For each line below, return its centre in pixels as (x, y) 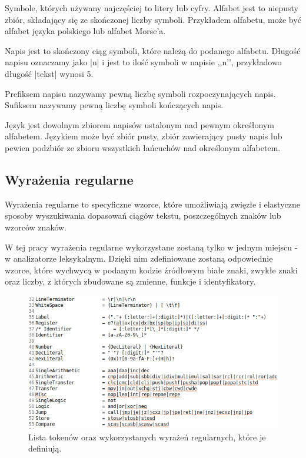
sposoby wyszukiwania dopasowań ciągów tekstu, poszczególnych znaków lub (143, 215)
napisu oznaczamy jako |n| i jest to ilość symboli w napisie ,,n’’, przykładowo (143, 62)
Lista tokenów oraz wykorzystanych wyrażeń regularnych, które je (147, 437)
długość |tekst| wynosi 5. (49, 73)
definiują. (45, 448)
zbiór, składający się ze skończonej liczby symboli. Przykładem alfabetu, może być (153, 19)
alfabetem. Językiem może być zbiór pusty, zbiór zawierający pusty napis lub (144, 136)
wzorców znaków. (36, 227)
